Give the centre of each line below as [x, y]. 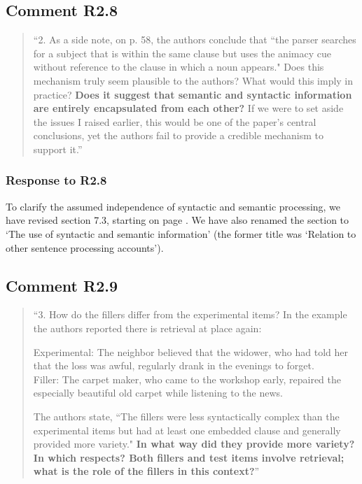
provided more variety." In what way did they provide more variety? [194, 444]
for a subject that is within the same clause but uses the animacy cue [182, 53]
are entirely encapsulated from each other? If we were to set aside [188, 108]
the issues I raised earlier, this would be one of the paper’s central [175, 121]
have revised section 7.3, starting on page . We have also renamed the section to [177, 220]
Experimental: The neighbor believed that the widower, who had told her [190, 351]
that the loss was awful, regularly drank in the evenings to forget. [174, 365]
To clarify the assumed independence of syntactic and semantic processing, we [173, 206]
